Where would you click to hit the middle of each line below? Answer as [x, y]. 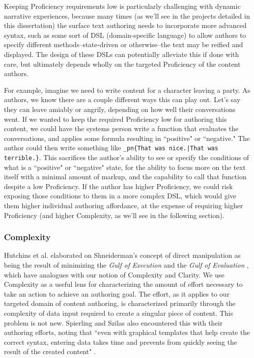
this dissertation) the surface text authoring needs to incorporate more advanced [125, 25]
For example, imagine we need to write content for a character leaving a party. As [127, 90]
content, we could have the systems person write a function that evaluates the [121, 128]
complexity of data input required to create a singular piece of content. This [119, 313]
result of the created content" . [50, 351]
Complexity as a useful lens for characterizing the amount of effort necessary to [123, 284]
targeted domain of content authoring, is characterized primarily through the [120, 303]
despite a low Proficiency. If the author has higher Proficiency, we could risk [118, 186]
